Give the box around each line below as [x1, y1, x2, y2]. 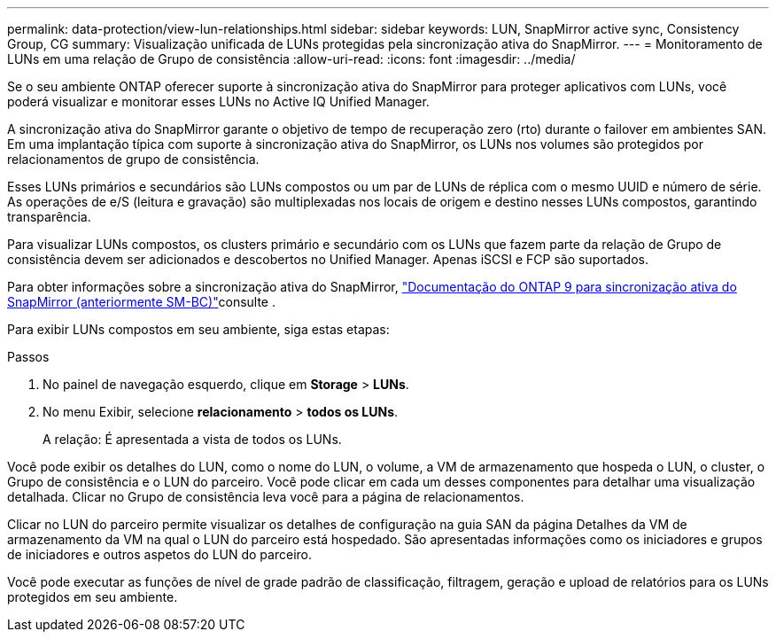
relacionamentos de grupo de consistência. [7, 152, 260, 167]
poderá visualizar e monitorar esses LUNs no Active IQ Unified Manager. [7, 94, 430, 109]
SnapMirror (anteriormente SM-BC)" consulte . [7, 294, 276, 309]
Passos [7, 349, 50, 364]
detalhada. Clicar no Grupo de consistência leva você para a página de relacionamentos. [7, 489, 524, 504]
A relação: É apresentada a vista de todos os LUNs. [43, 432, 342, 447]
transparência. [7, 209, 91, 224]
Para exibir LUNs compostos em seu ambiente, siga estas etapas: [7, 322, 390, 337]
